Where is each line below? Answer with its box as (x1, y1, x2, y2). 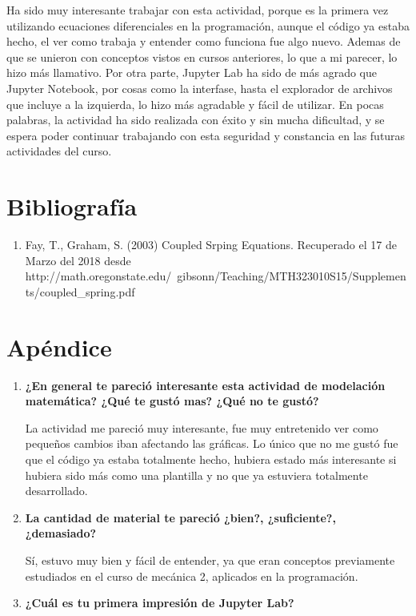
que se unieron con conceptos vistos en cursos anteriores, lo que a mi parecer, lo (6, 48, 398, 65)
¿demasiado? (25, 525, 97, 542)
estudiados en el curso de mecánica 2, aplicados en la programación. (25, 567, 358, 584)
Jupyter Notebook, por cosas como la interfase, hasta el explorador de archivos (6, 79, 393, 96)
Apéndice (6, 330, 112, 363)
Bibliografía (6, 190, 138, 223)
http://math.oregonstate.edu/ (25, 268, 172, 284)
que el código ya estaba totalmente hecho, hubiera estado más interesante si (25, 450, 397, 467)
